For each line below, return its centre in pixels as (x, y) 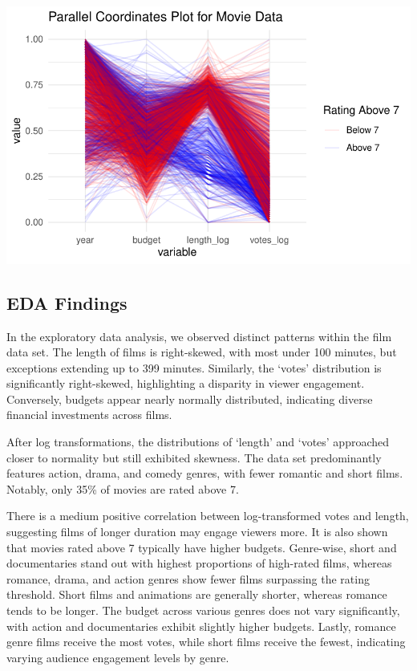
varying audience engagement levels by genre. (118, 657)
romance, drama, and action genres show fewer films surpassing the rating (188, 578)
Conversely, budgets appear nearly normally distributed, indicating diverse (190, 399)
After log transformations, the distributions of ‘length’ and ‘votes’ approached (198, 442)
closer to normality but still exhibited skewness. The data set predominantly (194, 457)
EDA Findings (67, 302)
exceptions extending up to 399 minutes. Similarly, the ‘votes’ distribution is (194, 367)
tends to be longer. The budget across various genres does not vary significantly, (203, 610)
